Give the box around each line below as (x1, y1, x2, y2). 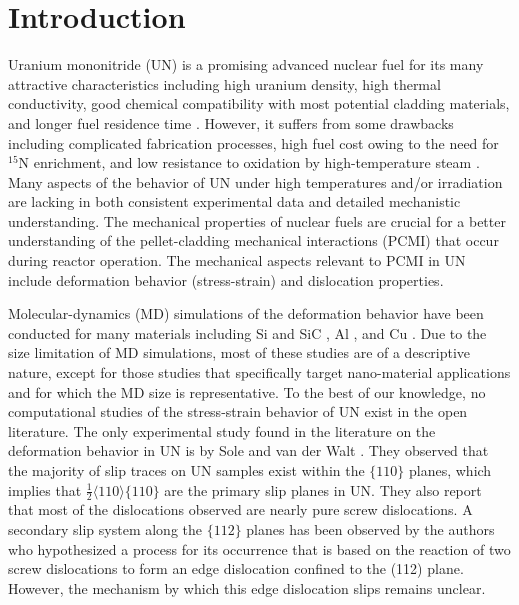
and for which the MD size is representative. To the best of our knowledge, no (8, 381, 486, 402)
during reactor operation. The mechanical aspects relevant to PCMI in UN (8, 250, 466, 271)
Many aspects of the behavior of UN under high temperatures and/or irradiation (8, 171, 503, 192)
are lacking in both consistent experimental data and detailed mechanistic (8, 191, 461, 212)
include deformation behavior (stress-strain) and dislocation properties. (8, 269, 444, 290)
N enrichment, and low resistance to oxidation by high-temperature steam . (18, 152, 480, 173)
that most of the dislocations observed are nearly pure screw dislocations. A (8, 499, 473, 520)
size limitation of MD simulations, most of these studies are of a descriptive (8, 342, 471, 363)
